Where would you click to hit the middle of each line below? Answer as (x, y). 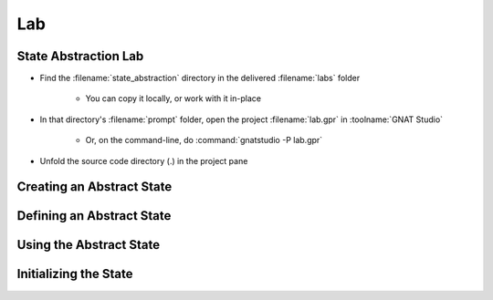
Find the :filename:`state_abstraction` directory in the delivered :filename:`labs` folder (200, 78)
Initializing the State (75, 274)
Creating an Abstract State (94, 187)
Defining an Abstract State (94, 216)
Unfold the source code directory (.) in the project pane (144, 160)
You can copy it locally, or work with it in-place (173, 98)
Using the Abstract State (89, 245)
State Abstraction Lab (80, 56)
